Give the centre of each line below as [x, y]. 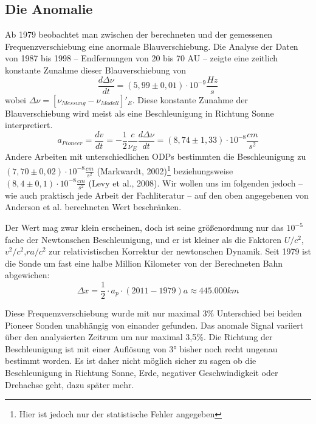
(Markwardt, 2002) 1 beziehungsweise [165, 169]
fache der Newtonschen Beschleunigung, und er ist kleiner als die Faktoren [143, 239]
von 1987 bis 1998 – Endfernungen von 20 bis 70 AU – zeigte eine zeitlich [142, 58]
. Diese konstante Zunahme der [190, 99]
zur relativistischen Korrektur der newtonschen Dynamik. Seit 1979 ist [180, 251]
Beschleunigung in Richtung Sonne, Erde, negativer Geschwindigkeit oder [142, 373]
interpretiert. [29, 125]
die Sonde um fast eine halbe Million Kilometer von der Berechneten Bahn [144, 263]
